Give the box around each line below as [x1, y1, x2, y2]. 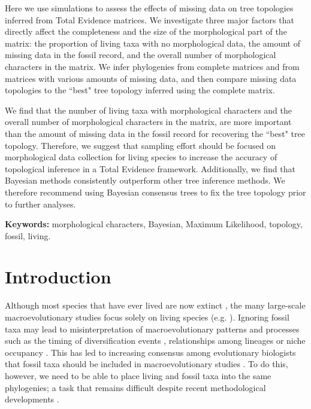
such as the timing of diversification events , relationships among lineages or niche [5, 334, 306, 347]
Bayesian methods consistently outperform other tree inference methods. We [5, 174, 285, 187]
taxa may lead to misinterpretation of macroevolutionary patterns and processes [5, 322, 300, 335]
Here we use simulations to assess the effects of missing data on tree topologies [5, 2, 294, 14]
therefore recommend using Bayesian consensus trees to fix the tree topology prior [5, 185, 306, 198]
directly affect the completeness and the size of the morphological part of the [5, 25, 287, 38]
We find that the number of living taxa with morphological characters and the [5, 103, 292, 116]
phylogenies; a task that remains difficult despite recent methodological [5, 381, 266, 393]
